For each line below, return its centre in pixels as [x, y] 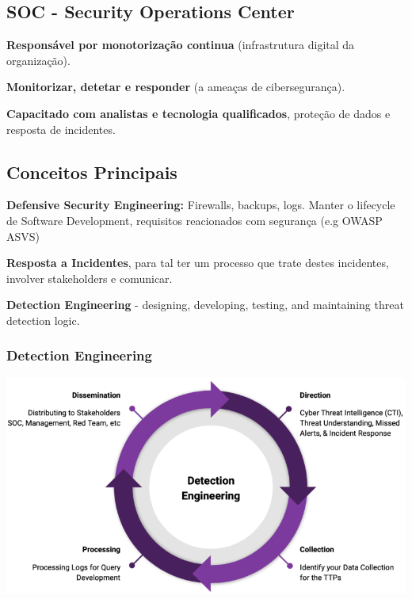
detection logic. [43, 320]
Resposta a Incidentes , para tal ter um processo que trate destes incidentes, [198, 263]
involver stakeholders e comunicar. [90, 278]
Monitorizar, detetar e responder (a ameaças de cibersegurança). [176, 87]
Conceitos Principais [92, 172]
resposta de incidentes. [61, 129]
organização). [38, 60]
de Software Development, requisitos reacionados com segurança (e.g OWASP [195, 220]
